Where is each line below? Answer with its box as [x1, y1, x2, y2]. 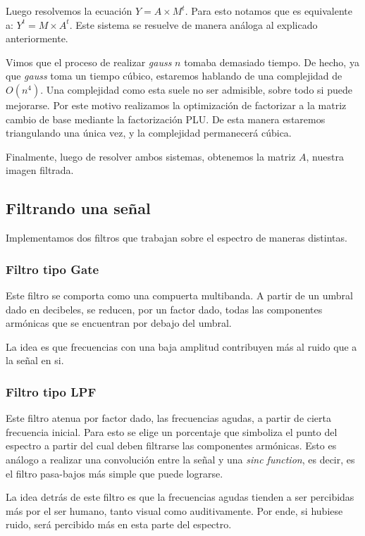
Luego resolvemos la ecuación [6, 4, 132, 18]
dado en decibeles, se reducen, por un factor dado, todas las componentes [6, 301, 323, 316]
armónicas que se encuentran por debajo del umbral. [6, 316, 232, 330]
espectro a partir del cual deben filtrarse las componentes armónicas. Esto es [6, 438, 337, 453]
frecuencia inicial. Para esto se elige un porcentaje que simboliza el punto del [6, 424, 338, 439]
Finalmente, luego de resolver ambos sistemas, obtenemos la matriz [6, 149, 296, 163]
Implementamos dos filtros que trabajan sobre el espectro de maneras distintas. [6, 230, 347, 245]
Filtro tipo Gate [6, 260, 99, 278]
